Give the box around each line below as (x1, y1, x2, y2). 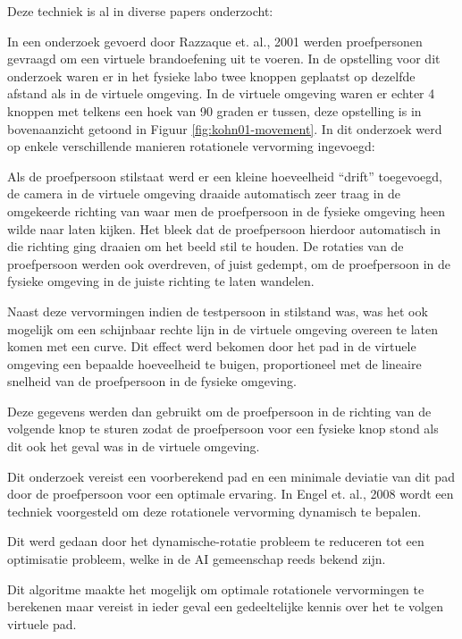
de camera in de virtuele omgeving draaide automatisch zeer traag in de (7, 184, 401, 203)
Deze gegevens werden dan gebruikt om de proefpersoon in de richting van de (7, 401, 432, 420)
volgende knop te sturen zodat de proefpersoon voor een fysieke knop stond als (7, 419, 439, 438)
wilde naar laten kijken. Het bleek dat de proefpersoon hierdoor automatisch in (7, 219, 441, 238)
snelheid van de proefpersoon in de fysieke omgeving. (7, 372, 297, 391)
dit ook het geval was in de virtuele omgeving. (7, 437, 260, 456)
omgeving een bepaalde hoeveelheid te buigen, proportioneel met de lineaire (7, 354, 422, 373)
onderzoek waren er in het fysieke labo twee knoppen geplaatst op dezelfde (7, 66, 416, 85)
